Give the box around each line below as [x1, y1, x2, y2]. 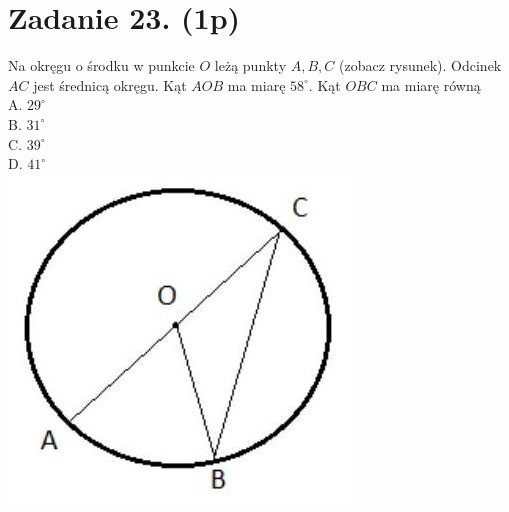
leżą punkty [214, 55, 287, 76]
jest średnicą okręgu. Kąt [33, 74, 187, 95]
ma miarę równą [381, 74, 481, 95]
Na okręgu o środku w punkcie [8, 55, 195, 76]
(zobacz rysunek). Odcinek [338, 55, 502, 76]
